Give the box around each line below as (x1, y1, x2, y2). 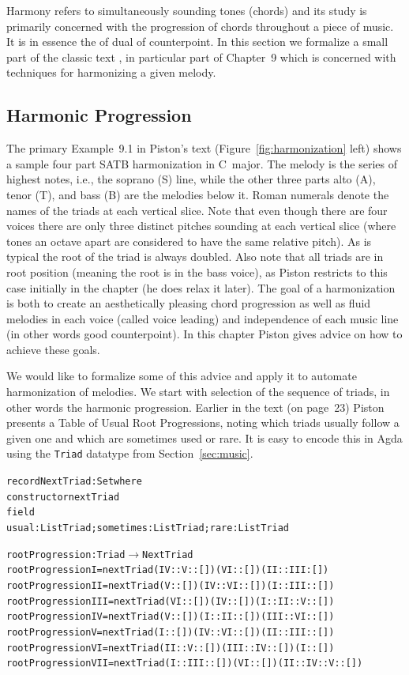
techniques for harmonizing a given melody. (6, 64, 216, 81)
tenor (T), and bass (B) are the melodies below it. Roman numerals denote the (6, 186, 389, 202)
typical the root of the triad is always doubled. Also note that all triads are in (6, 248, 384, 265)
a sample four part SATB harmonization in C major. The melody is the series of (6, 155, 397, 172)
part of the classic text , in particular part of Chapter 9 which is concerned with (6, 48, 396, 65)
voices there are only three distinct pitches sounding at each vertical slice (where (6, 217, 396, 234)
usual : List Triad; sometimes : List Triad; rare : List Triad (6, 522, 290, 534)
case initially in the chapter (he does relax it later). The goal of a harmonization (6, 279, 396, 296)
